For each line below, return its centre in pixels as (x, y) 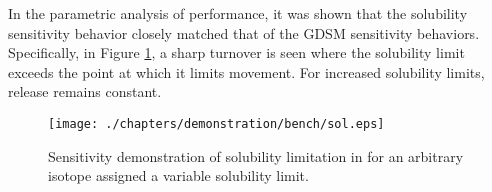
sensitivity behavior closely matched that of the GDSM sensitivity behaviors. (244, 32)
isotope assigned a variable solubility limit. (178, 175)
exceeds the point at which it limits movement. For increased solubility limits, (246, 71)
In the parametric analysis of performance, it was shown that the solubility (238, 13)
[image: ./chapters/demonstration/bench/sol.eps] (216, 123)
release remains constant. (85, 91)
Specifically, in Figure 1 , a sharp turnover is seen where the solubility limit (236, 52)
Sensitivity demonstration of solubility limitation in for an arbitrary (256, 155)
